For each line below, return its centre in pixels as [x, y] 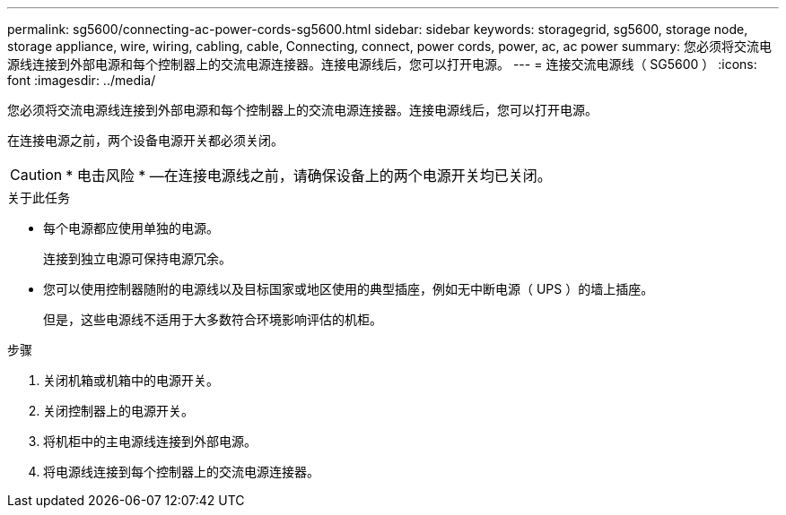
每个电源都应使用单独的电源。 [131, 228]
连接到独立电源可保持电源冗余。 [137, 258]
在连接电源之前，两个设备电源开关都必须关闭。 [145, 140]
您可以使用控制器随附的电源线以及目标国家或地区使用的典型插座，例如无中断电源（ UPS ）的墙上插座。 [349, 289]
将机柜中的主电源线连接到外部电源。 [150, 441]
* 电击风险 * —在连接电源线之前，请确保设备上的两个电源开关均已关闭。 [309, 176]
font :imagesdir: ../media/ [82, 80]
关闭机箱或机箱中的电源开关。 [131, 380]
